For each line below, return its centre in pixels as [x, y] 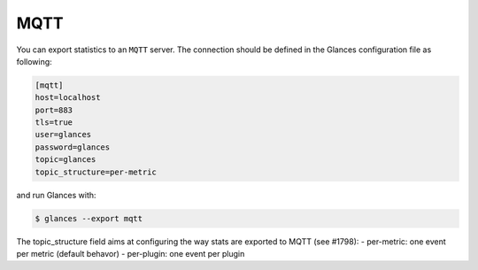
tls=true [54, 123]
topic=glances [66, 160]
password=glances [73, 147]
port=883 [54, 110]
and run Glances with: [56, 195]
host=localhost [68, 98]
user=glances [63, 135]
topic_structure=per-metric [96, 172]
